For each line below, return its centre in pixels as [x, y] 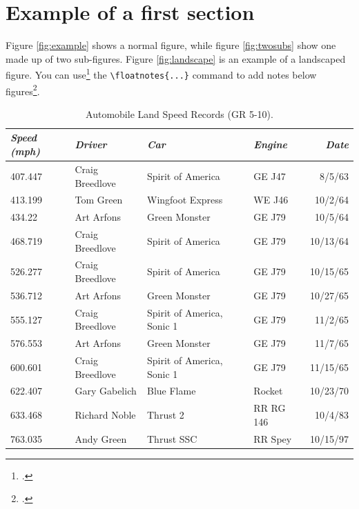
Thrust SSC [172, 438]
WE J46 [271, 200]
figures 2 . [23, 90]
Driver [91, 144]
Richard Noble [105, 415]
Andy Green [101, 438]
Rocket [268, 391]
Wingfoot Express [185, 200]
